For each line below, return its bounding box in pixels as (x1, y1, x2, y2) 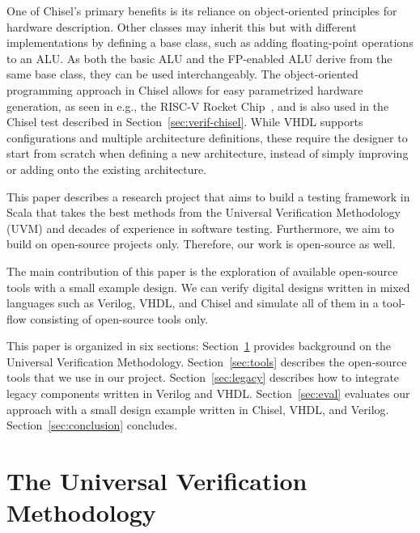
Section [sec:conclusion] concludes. (6, 417, 178, 434)
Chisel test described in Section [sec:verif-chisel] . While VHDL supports (6, 113, 363, 130)
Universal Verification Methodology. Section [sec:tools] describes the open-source (6, 353, 407, 370)
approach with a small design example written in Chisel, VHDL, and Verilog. (6, 400, 389, 417)
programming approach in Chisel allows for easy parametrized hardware (6, 81, 363, 98)
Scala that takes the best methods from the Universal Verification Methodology (6, 204, 401, 221)
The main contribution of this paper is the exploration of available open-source (6, 262, 398, 279)
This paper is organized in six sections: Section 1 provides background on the (6, 337, 392, 354)
